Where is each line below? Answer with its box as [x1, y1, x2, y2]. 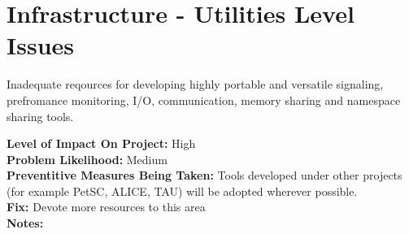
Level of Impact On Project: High [7, 135, 196, 152]
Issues [7, 28, 74, 62]
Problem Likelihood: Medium [7, 150, 168, 167]
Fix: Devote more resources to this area [7, 198, 206, 215]
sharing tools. [7, 107, 74, 124]
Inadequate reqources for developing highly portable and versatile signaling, [7, 76, 384, 93]
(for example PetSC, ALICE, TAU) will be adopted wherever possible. [7, 182, 358, 199]
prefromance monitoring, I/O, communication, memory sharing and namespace [7, 91, 401, 108]
